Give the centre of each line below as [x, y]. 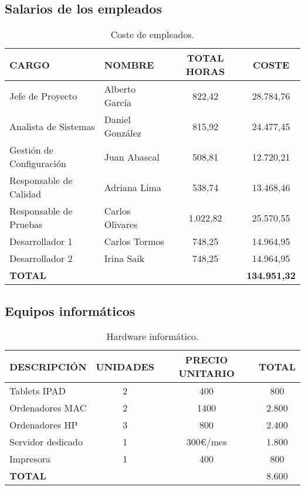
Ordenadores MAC [48, 408]
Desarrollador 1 [41, 241]
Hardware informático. [152, 336]
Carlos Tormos [134, 241]
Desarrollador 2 [41, 258]
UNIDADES [125, 366]
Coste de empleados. [152, 35]
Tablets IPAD [38, 391]
